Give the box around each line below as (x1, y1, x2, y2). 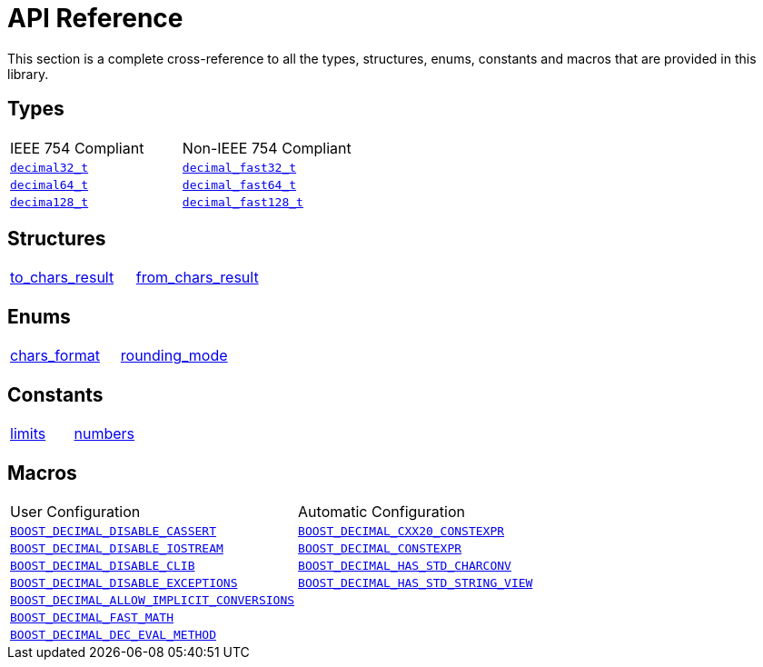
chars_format (10, 346, 100, 365)
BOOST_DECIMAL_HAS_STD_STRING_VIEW (298, 575, 533, 590)
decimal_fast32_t (182, 160, 297, 174)
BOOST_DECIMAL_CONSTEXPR (298, 541, 462, 555)
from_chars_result (135, 268, 259, 287)
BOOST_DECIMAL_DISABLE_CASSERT (10, 523, 216, 538)
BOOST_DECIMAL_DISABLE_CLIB (10, 558, 195, 572)
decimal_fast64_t (182, 177, 297, 192)
